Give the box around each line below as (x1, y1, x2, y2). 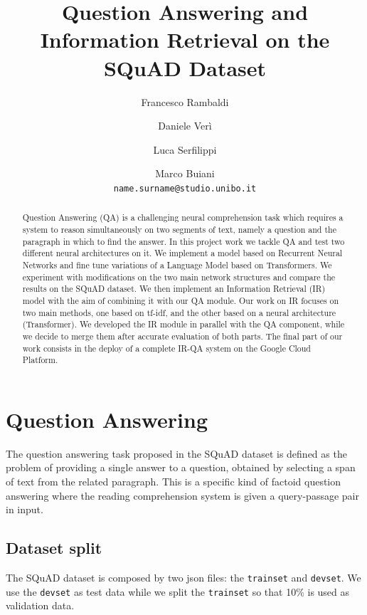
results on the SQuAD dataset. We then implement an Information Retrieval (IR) (22, 283, 326, 295)
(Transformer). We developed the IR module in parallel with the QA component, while (22, 318, 345, 330)
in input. (6, 502, 43, 517)
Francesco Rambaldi (141, 94, 229, 109)
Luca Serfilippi (153, 142, 217, 157)
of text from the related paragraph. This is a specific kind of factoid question (6, 473, 341, 488)
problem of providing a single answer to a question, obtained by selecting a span (6, 460, 356, 475)
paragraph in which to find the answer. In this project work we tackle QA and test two (22, 235, 345, 247)
